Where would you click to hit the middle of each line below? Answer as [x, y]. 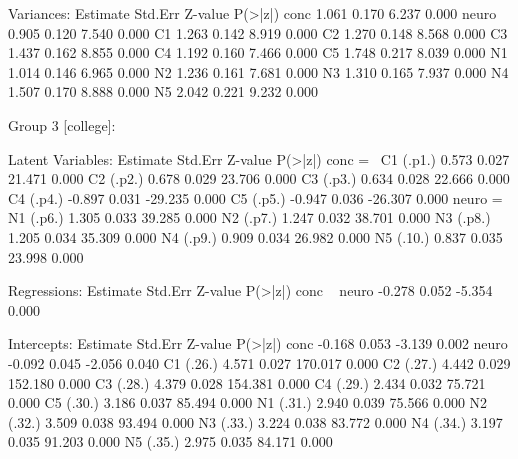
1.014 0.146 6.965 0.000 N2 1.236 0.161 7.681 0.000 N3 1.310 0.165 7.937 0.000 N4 [258, 71]
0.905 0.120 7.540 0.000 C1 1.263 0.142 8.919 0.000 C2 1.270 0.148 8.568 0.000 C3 [258, 32]
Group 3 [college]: [62, 124]
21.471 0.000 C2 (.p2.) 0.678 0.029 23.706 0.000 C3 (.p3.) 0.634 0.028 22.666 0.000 [259, 178]
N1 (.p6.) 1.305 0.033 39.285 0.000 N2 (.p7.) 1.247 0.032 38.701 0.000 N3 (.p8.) [249, 217]
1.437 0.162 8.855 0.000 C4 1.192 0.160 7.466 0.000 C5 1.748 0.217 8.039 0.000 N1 [258, 52]
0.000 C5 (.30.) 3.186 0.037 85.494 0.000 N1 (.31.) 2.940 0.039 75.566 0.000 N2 [248, 402]
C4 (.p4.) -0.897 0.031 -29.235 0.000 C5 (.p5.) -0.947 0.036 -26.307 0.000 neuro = [255, 197]
